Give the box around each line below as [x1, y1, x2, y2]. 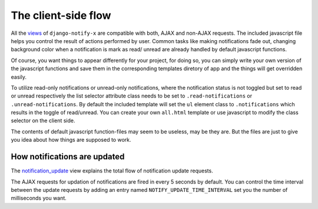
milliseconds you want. [11, 195, 67, 202]
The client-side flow [11, 9, 111, 22]
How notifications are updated [11, 152, 125, 162]
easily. [11, 73, 26, 80]
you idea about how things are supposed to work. [11, 136, 131, 143]
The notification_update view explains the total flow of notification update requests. [11, 167, 213, 174]
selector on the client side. [11, 117, 75, 124]
